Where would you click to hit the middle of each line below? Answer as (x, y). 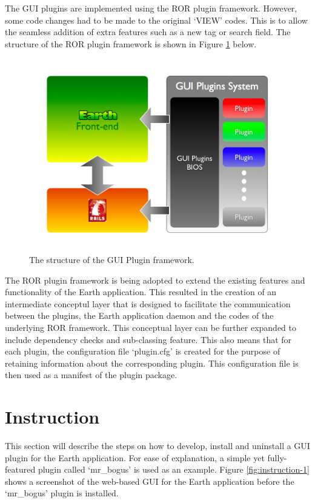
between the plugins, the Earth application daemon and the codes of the (139, 315)
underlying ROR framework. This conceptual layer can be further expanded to (151, 327)
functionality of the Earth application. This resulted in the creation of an (141, 292)
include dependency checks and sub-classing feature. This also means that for (148, 339)
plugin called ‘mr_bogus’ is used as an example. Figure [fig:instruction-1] (174, 469)
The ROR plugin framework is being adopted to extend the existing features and (155, 280)
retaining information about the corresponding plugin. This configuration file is (152, 363)
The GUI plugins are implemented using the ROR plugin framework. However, (151, 8)
